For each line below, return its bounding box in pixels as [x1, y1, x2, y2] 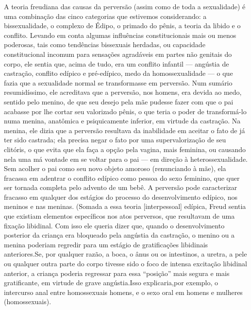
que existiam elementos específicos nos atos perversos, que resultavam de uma [4, 211, 235, 221]
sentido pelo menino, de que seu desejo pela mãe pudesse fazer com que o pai [4, 96, 234, 106]
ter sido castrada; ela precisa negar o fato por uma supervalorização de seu [4, 135, 226, 145]
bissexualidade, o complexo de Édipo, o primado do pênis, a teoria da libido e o [4, 20, 241, 31]
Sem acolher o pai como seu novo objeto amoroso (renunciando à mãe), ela [4, 163, 226, 173]
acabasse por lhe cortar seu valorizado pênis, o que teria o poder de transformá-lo [4, 106, 247, 116]
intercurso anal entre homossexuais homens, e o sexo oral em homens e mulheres [4, 287, 243, 297]
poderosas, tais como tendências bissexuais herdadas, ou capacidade [4, 39, 205, 50]
